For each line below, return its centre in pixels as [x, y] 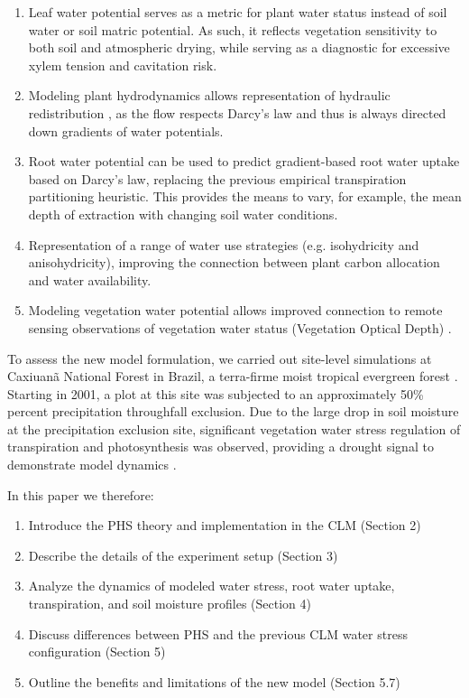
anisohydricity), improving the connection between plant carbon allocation [234, 262]
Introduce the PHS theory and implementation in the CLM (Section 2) [225, 525]
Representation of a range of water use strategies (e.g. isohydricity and [224, 244]
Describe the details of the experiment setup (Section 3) [183, 555]
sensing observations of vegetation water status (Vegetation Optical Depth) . [240, 327]
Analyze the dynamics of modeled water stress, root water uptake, [212, 586]
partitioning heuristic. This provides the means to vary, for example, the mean [245, 196]
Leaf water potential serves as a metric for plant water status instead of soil [238, 12]
